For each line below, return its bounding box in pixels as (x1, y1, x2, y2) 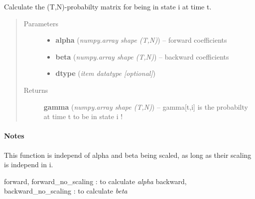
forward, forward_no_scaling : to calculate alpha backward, (4, 176, 187, 186)
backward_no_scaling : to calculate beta (4, 186, 127, 196)
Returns (23, 84, 48, 95)
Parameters (23, 18, 58, 28)
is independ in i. (4, 159, 53, 170)
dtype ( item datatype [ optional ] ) (55, 68, 156, 78)
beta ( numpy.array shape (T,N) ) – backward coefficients (55, 51, 229, 62)
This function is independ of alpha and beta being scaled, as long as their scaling (4, 149, 252, 160)
